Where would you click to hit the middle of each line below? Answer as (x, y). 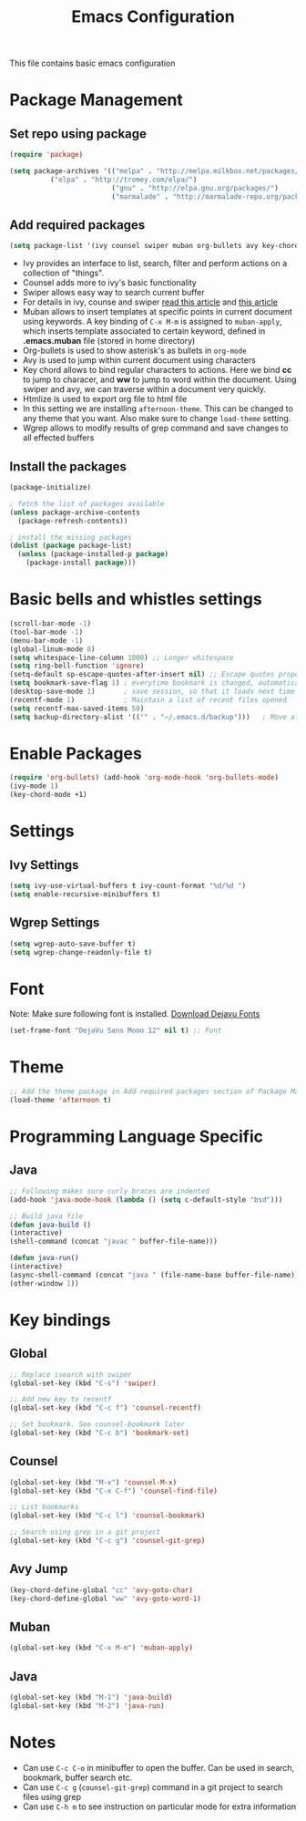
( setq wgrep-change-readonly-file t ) (81, 952)
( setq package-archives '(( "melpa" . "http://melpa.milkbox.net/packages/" (156, 171)
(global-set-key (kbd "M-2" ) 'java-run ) (87, 1706)
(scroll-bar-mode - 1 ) (51, 624)
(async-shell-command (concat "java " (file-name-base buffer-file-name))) (156, 1275)
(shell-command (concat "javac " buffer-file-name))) (114, 1242)
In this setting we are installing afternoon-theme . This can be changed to (158, 409)
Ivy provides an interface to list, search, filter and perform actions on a (155, 264)
